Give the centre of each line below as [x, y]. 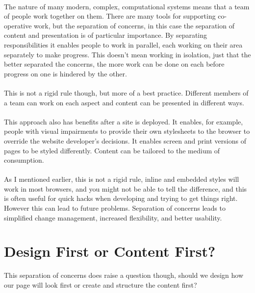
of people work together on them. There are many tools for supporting [110, 16]
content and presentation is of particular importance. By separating [106, 35]
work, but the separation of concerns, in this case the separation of [134, 25]
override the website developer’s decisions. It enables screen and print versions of [125, 140]
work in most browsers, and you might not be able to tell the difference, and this [126, 188]
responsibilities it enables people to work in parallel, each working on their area [123, 44]
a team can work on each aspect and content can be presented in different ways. [124, 102]
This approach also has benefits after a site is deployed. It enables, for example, [124, 121]
